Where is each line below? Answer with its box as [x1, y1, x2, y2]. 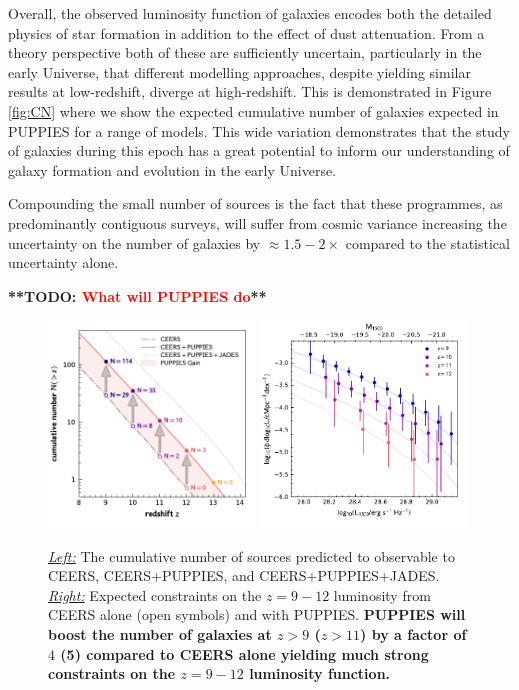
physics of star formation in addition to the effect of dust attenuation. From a [8, 22, 485, 43]
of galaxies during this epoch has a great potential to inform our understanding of [8, 140, 510, 161]
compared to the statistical [345, 232, 510, 253]
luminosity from [333, 584, 431, 605]
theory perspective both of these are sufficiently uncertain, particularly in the [8, 42, 482, 63]
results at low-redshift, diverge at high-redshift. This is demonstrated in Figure [8, 81, 492, 102]
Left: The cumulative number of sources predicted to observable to [48, 545, 455, 566]
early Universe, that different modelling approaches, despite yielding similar [8, 61, 471, 82]
